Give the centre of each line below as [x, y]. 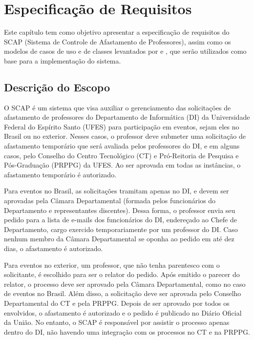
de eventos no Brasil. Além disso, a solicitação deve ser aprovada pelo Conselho [123, 293]
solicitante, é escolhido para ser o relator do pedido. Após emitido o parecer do [122, 274]
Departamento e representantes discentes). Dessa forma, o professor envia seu [120, 210]
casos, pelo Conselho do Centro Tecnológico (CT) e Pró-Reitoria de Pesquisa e [121, 155]
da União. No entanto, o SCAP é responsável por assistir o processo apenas [117, 322]
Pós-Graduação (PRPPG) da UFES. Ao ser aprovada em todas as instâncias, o [122, 165]
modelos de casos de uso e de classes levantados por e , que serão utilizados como [125, 51]
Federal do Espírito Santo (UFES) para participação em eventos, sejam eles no [122, 126]
